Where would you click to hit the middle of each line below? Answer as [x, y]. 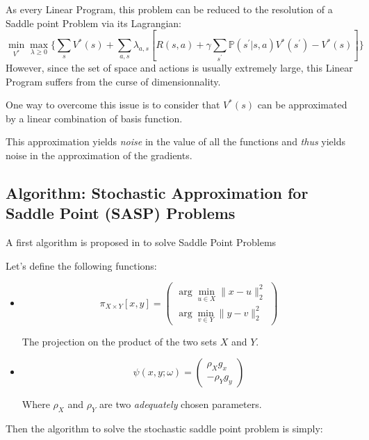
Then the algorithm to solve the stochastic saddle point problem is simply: [164, 429]
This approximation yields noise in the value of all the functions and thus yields [175, 141]
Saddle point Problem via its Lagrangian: [93, 23]
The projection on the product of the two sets [120, 341]
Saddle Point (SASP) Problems [121, 213]
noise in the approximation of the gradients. [99, 155]
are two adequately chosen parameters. [181, 404]
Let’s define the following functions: [81, 265]
